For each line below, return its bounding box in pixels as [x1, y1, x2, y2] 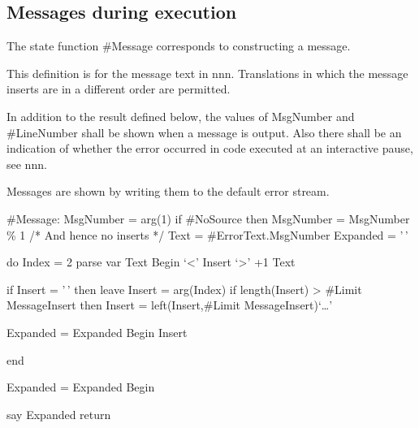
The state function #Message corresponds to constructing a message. [6, 37, 351, 54]
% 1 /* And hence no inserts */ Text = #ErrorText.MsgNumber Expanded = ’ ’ [6, 226, 408, 243]
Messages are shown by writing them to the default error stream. [6, 183, 330, 200]
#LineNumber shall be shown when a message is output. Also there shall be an [6, 123, 402, 141]
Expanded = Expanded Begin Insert [6, 323, 188, 340]
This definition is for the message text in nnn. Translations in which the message [6, 64, 408, 81]
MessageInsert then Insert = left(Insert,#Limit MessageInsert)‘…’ [6, 296, 333, 313]
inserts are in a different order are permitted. [6, 80, 231, 97]
